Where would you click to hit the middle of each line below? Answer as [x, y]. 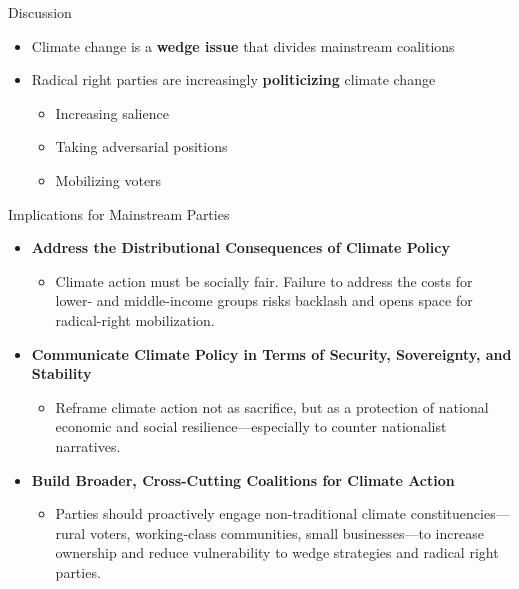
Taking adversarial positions [141, 146]
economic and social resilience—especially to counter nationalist [251, 426]
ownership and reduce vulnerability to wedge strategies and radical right [277, 552]
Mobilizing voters [108, 179]
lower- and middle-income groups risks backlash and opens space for [264, 300]
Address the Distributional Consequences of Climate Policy [240, 247]
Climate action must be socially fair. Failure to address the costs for [264, 280]
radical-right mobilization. [135, 319]
